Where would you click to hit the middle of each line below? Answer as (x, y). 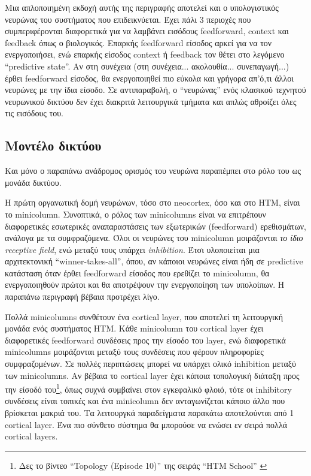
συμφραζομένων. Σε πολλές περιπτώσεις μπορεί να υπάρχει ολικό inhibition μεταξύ (151, 364)
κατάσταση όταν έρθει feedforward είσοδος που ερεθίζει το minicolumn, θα (137, 272)
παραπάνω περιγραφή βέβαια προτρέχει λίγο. (82, 296)
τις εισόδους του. (34, 113)
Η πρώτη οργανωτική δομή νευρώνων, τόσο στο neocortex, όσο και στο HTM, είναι (153, 202)
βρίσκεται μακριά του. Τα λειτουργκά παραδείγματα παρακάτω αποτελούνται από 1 (150, 413)
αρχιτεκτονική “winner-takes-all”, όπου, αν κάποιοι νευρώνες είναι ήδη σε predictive (154, 261)
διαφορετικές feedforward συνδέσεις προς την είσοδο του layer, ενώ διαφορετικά (145, 340)
